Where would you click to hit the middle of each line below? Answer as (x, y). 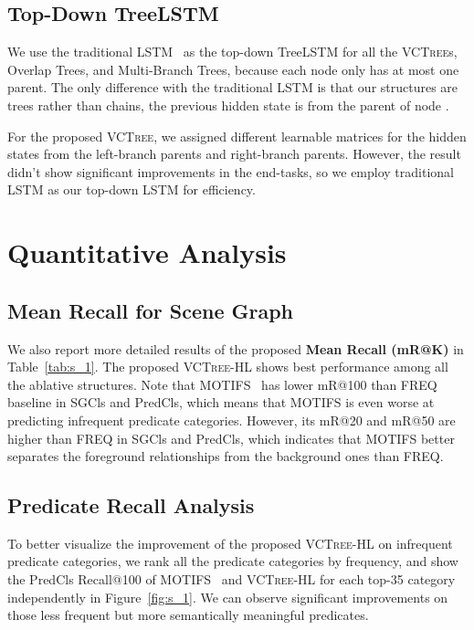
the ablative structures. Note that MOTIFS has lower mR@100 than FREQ (222, 384)
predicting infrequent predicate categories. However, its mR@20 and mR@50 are (232, 420)
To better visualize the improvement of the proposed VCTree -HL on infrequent (230, 543)
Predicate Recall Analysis (131, 505)
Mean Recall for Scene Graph (151, 310)
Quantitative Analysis (147, 252)
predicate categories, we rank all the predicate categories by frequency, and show (233, 561)
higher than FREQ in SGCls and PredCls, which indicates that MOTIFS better (231, 438)
